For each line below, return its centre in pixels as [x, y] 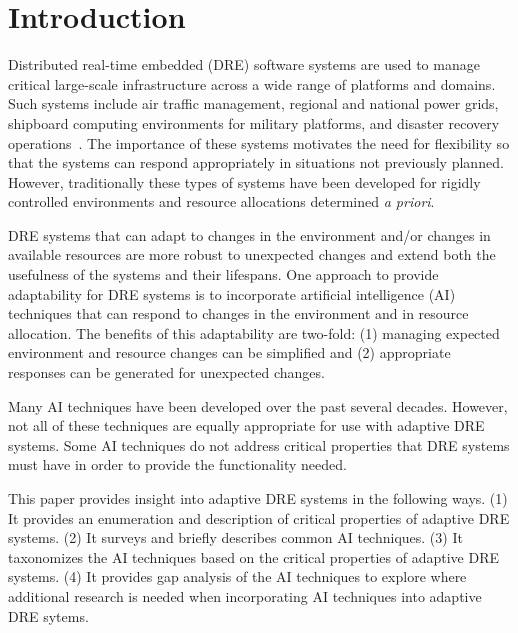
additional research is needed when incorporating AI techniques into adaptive [245, 595]
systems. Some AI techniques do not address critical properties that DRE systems [259, 444]
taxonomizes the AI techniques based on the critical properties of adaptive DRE [253, 556]
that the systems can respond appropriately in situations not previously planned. [256, 162]
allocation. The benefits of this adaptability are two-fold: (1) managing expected [254, 332]
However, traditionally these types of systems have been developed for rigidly [244, 181]
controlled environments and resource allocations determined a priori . [221, 201]
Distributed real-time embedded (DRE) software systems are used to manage [244, 64]
